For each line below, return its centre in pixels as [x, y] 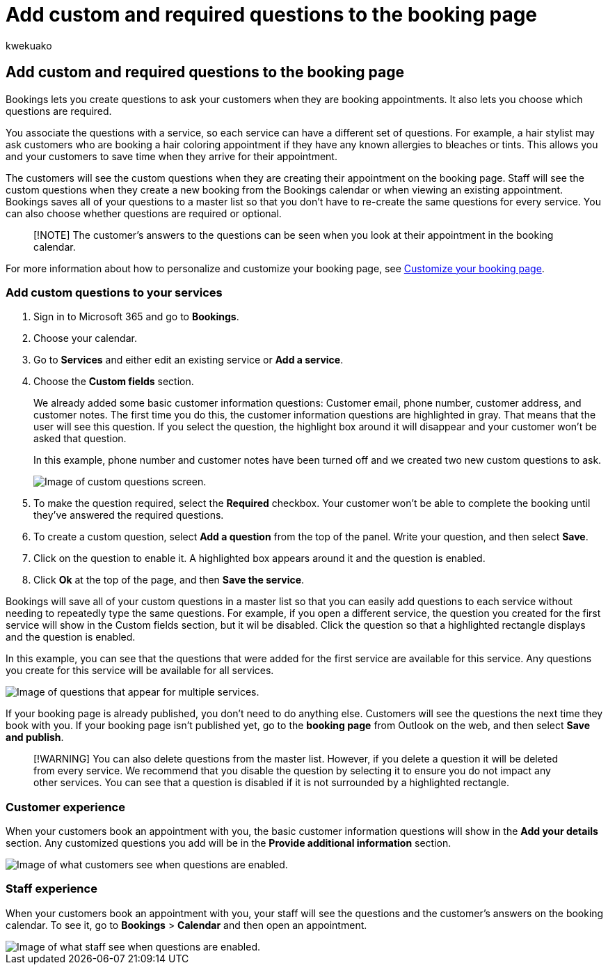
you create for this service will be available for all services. [140, 671]
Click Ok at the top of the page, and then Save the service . [169, 580]
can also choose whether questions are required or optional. [144, 213]
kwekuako [29, 45]
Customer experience [65, 807]
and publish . [35, 737]
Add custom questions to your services [114, 292]
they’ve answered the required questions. [129, 515]
